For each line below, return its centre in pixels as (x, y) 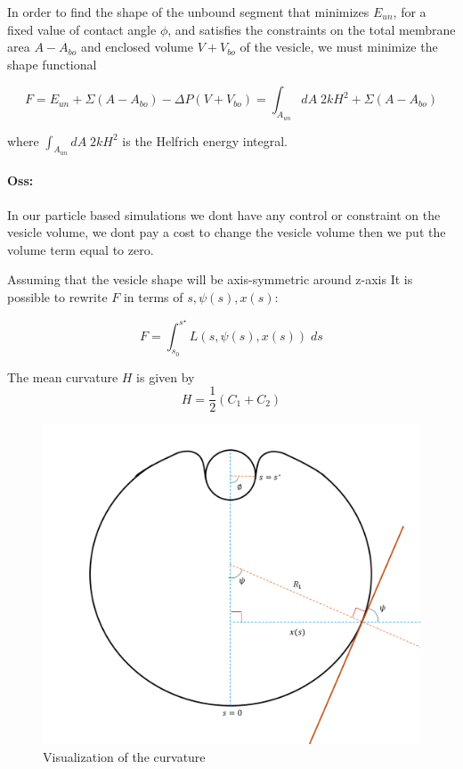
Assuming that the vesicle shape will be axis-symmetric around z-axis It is (210, 279)
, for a (410, 12)
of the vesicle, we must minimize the (339, 47)
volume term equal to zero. (81, 249)
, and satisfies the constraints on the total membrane (312, 29)
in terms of (153, 296)
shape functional (52, 64)
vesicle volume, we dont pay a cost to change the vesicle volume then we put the (227, 232)
